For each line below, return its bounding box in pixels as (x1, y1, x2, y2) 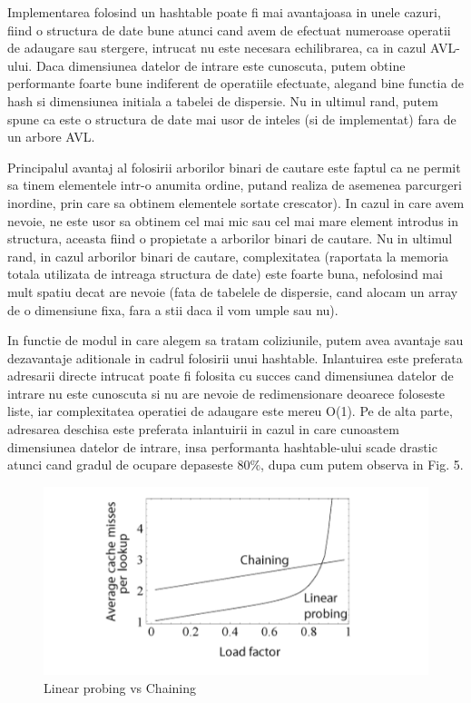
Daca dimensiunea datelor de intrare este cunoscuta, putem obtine (35, 55, 406, 74)
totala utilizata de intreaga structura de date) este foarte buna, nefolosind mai (7, 264, 443, 283)
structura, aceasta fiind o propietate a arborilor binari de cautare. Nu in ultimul (7, 229, 453, 248)
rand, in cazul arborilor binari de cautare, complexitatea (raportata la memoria (7, 246, 449, 265)
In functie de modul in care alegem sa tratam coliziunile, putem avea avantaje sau (7, 331, 464, 350)
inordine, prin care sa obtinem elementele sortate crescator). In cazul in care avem (7, 193, 465, 212)
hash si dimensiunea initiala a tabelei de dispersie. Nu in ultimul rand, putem (7, 91, 438, 110)
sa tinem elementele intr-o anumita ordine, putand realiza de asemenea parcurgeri (7, 175, 462, 194)
